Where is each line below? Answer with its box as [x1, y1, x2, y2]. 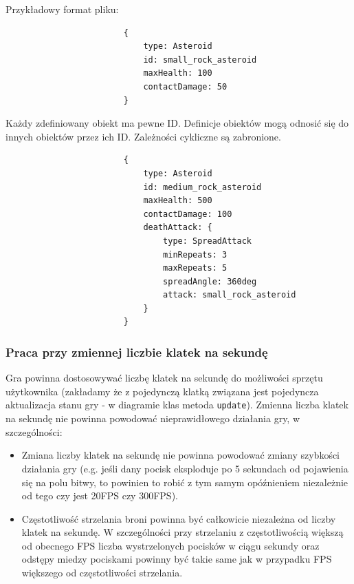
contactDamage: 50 [143, 81, 228, 92]
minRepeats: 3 [163, 249, 228, 260]
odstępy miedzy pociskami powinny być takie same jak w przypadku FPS [21, 552, 332, 566]
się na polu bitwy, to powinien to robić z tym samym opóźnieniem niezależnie [21, 474, 349, 489]
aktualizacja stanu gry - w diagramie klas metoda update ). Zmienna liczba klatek [5, 397, 349, 412]
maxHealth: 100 [143, 68, 212, 79]
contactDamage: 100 [143, 209, 232, 219]
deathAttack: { [143, 222, 212, 233]
